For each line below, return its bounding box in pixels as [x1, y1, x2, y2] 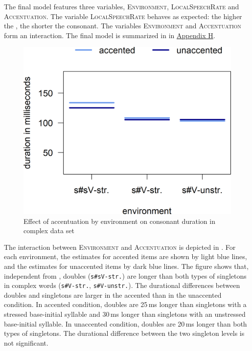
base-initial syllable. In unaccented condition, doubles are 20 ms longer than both [4, 318, 247, 329]
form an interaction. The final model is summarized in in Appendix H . [4, 30, 215, 40]
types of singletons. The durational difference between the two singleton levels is [4, 328, 245, 338]
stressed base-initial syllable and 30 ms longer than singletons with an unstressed [4, 309, 246, 319]
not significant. [4, 337, 48, 348]
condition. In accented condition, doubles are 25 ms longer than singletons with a [4, 299, 247, 309]
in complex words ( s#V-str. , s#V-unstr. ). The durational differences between [4, 280, 240, 290]
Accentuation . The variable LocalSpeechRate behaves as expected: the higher [4, 11, 242, 21]
